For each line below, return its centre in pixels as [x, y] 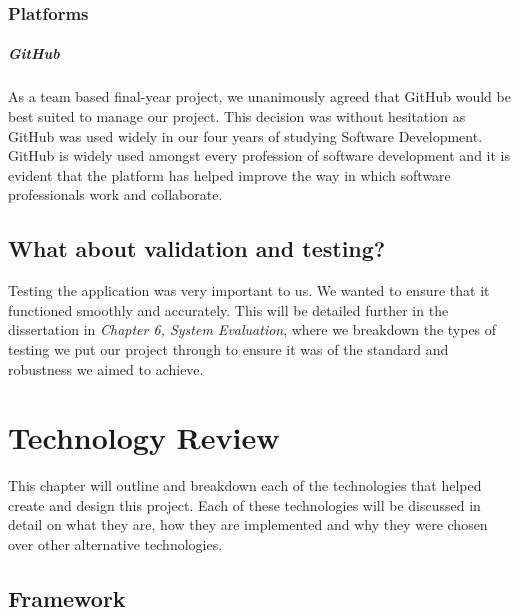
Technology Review [144, 437]
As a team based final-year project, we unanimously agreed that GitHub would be [259, 96]
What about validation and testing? [197, 248]
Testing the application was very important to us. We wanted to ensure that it [249, 290]
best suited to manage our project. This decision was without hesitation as [237, 116]
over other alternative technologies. [115, 544]
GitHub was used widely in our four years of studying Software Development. [245, 135]
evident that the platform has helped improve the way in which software [229, 174]
